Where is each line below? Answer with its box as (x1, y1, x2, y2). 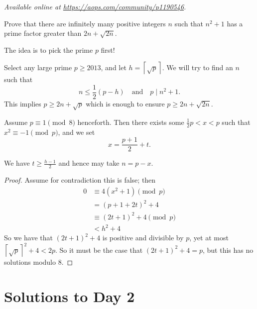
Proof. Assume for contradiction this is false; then (4, 175, 156, 185)
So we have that (4, 232, 53, 243)
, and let (101, 62, 127, 72)
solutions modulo (4, 257, 56, 267)
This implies (4, 99, 41, 109)
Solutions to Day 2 (4, 286, 135, 307)
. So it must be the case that (55, 244, 143, 255)
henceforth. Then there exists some (77, 116, 184, 127)
